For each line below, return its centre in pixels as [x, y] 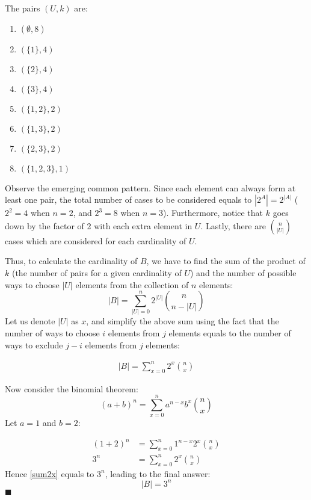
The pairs [23, 8]
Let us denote [30, 321]
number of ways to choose [52, 333]
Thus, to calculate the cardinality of [71, 261]
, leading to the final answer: [158, 473]
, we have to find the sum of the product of [226, 261]
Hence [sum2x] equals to [50, 473]
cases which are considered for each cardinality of [96, 240]
